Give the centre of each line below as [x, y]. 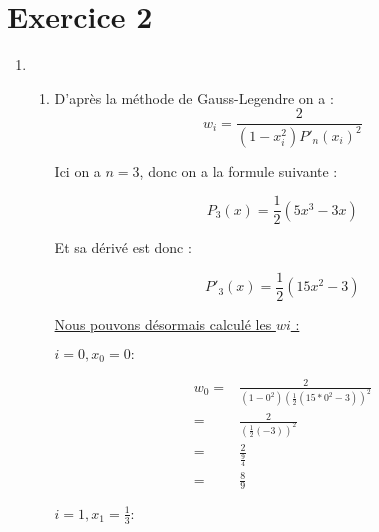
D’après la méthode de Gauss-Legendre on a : [194, 97]
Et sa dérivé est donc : [123, 247]
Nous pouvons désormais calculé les [163, 324]
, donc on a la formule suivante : [238, 170]
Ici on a [77, 170]
